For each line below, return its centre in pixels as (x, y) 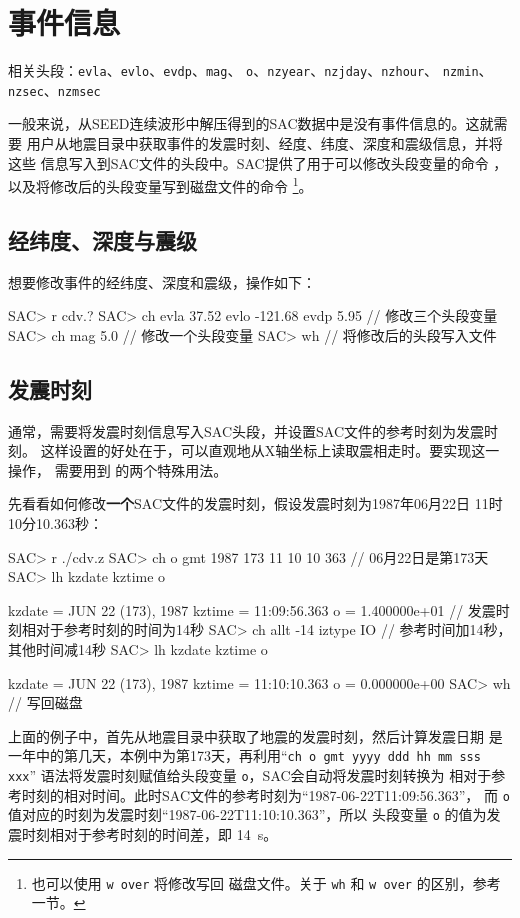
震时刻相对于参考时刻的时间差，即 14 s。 (143, 834)
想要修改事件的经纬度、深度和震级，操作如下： (162, 281)
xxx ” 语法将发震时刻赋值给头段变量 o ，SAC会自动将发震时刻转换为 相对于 (250, 775)
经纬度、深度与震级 (102, 239)
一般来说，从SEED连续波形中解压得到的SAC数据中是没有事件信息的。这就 (251, 123)
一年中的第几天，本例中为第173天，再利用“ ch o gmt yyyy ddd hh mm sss (244, 755)
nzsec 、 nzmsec (54, 89)
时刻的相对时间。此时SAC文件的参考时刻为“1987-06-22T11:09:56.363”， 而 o (265, 794)
